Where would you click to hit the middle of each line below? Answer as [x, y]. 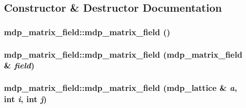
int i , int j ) [25, 99]
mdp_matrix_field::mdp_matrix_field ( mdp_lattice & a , [121, 88]
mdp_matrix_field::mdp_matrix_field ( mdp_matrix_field [123, 54]
